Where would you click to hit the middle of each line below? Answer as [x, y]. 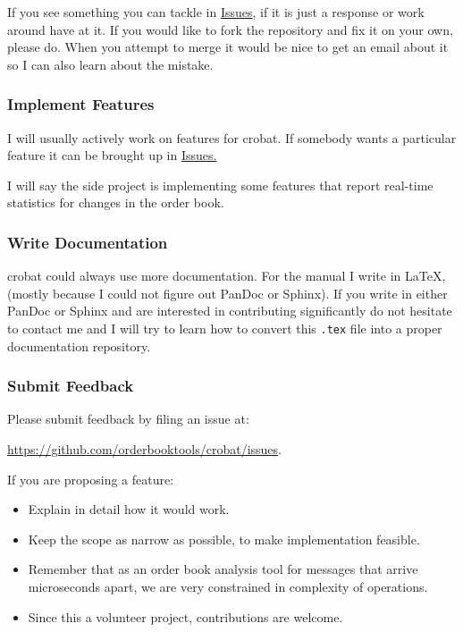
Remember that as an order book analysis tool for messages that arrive [223, 569]
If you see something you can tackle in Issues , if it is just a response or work [216, 12]
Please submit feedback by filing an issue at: [128, 419]
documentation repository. [79, 345]
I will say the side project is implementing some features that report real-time [220, 185]
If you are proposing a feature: [91, 479]
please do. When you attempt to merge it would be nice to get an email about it [228, 47]
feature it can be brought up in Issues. [112, 155]
